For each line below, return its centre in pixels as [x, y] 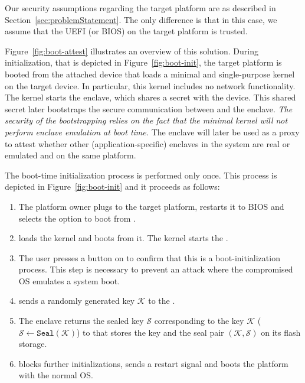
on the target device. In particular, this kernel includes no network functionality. [150, 85]
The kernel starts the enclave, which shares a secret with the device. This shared [150, 97]
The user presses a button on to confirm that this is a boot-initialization [149, 257]
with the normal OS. [56, 375]
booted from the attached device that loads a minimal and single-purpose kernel [150, 74]
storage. [33, 344]
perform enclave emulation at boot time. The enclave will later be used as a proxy [152, 132]
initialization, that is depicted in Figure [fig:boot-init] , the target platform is [143, 62]
